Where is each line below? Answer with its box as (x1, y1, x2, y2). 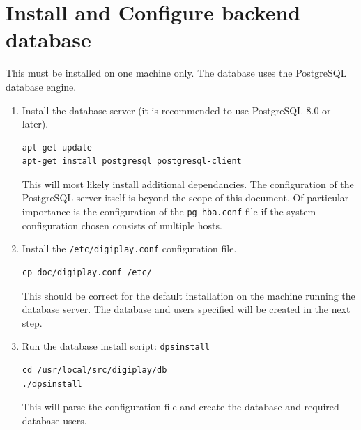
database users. (22, 413, 87, 427)
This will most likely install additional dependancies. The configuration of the (22, 176, 354, 191)
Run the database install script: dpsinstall (22, 339, 210, 353)
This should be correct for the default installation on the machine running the (22, 288, 355, 302)
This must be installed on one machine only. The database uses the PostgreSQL (6, 66, 347, 80)
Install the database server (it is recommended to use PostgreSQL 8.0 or (22, 102, 331, 117)
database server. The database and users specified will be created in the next (22, 302, 351, 316)
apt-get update (22, 142, 93, 153)
